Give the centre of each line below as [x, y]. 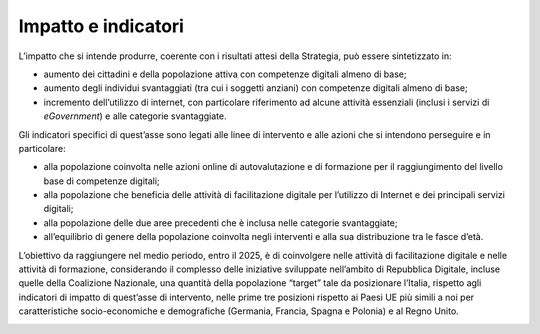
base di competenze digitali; [101, 181]
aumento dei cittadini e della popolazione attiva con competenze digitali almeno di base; [225, 74]
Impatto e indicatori [101, 26]
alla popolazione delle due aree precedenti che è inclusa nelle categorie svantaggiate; [220, 222]
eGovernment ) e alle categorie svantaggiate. [135, 116]
